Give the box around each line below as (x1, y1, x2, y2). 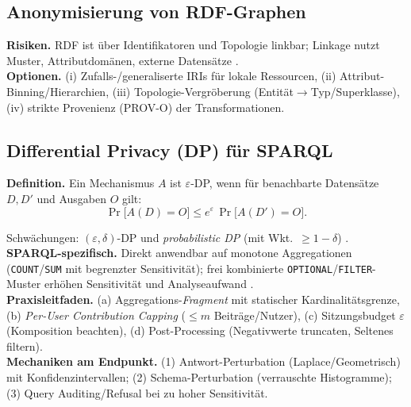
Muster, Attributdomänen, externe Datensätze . (6, 52, 239, 68)
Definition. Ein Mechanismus (6, 175, 155, 191)
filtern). (6, 337, 43, 354)
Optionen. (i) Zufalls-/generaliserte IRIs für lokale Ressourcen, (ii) (6, 67, 336, 84)
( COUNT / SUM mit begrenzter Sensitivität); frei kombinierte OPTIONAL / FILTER (6, 259, 373, 276)
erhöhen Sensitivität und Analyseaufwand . (44, 275, 254, 292)
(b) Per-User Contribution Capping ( (6, 306, 186, 323)
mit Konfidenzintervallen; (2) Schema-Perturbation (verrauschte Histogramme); (6, 368, 392, 385)
